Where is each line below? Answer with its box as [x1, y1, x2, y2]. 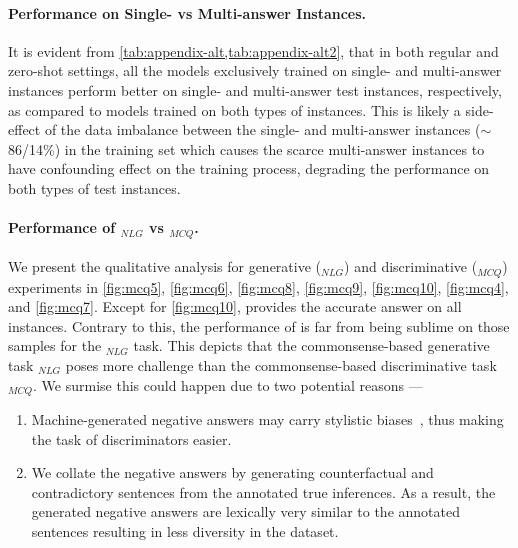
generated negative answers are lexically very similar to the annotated [31, 501, 460, 522]
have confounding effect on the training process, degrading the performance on [8, 158, 490, 179]
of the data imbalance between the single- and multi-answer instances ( [44, 119, 481, 140]
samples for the [8, 335, 102, 356]
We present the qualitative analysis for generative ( [8, 256, 322, 277]
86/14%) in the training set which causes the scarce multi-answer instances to [8, 138, 485, 159]
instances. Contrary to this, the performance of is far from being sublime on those [8, 315, 510, 336]
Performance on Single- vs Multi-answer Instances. [8, 2, 367, 23]
